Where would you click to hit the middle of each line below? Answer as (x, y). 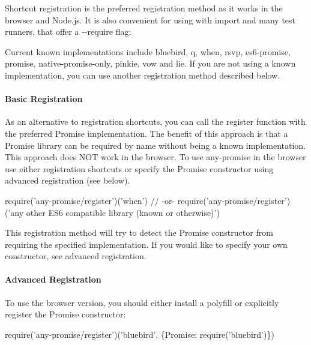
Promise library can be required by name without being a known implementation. (155, 145)
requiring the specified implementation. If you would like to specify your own (146, 244)
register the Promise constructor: (65, 314)
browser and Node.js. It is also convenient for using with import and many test (150, 19)
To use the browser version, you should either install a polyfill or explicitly (142, 302)
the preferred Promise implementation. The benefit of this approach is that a (146, 133)
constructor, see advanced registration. (76, 256)
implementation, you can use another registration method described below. (143, 75)
